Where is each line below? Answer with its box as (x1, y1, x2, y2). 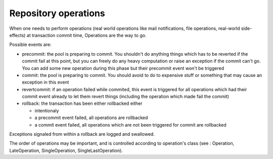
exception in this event (22, 79, 69, 86)
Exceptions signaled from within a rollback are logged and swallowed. (9, 131, 155, 137)
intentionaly (34, 107, 59, 113)
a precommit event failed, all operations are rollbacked (34, 114, 148, 121)
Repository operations (9, 8, 106, 19)
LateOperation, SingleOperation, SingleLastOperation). (9, 147, 123, 153)
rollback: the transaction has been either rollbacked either (22, 100, 143, 106)
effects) (9, 32, 26, 38)
